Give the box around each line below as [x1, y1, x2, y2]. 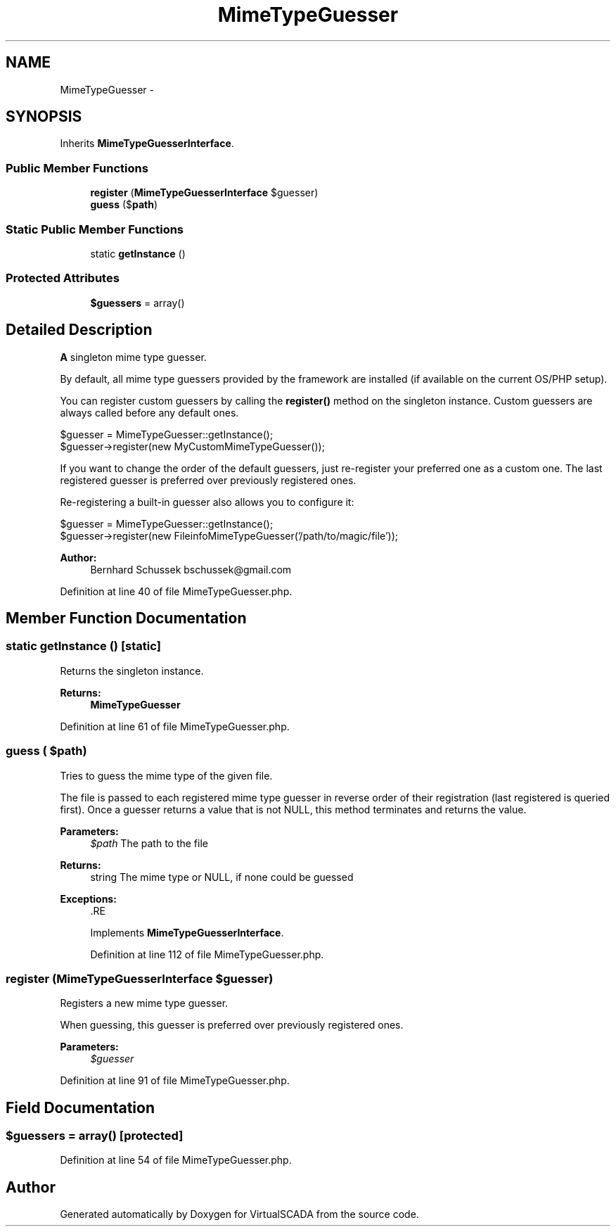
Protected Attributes [6, 271, 120, 286]
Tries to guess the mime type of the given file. [60, 769, 273, 782]
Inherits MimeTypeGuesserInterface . [60, 137, 234, 150]
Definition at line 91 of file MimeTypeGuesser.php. [60, 1074, 290, 1087]
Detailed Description [6, 321, 153, 339]
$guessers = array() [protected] [6, 1129, 184, 1143]
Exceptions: [60, 892, 117, 905]
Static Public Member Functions [6, 222, 184, 236]
